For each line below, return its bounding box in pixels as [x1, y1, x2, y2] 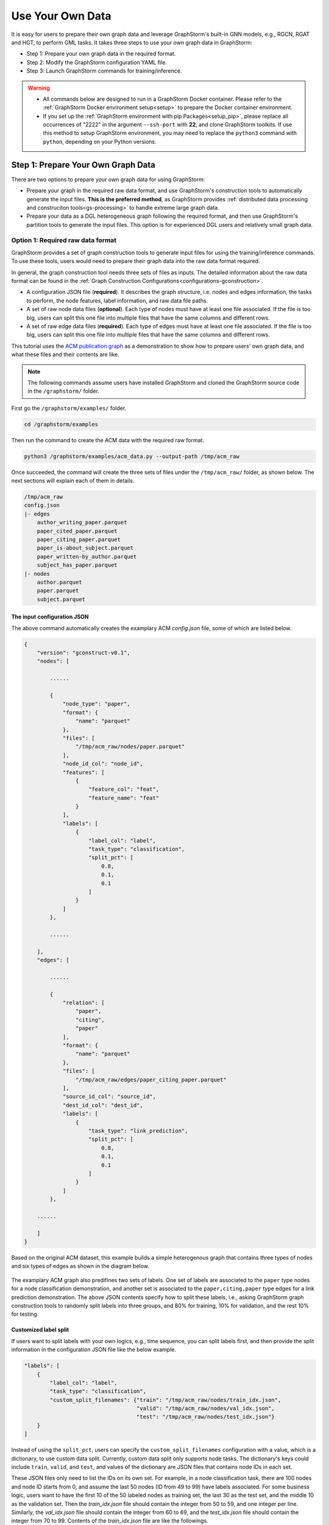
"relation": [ [62, 999, 105, 1006]
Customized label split [11, 1326, 69, 1333]
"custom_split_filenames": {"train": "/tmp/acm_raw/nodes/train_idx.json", [49, 1396, 281, 1403]
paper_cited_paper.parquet [37, 528, 118, 534]
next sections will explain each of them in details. [11, 477, 135, 484]
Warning [27, 84, 50, 91]
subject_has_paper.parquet [37, 562, 118, 569]
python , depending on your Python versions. [43, 138, 157, 145]
